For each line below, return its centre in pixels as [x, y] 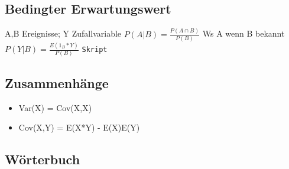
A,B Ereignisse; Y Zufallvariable [63, 33]
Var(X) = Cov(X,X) [55, 107]
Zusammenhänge [57, 82]
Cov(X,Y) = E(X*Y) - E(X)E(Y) [79, 127]
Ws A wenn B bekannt [243, 33]
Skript [95, 50]
